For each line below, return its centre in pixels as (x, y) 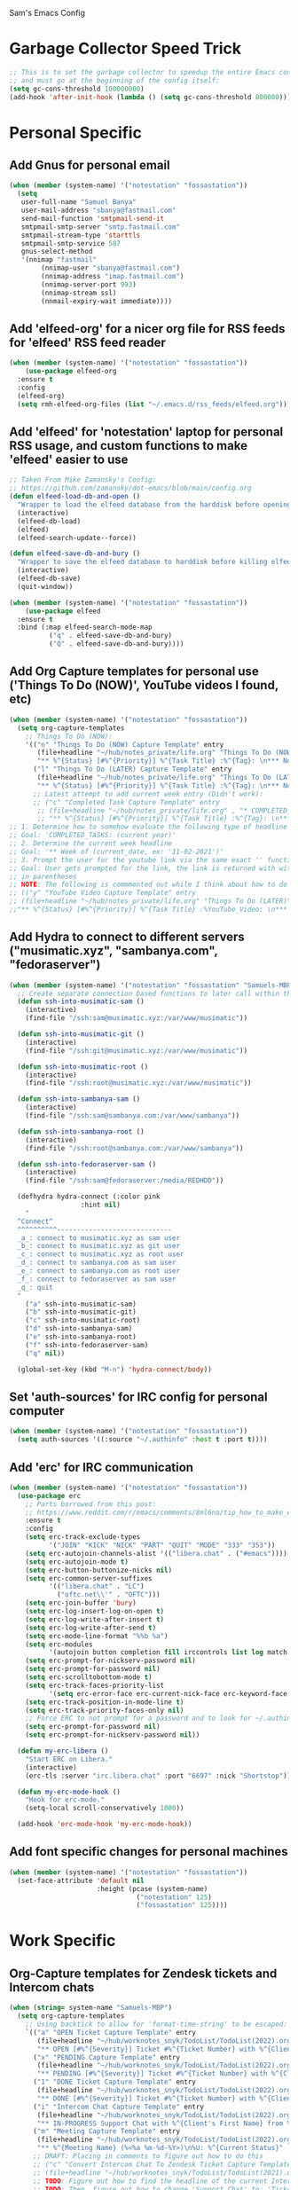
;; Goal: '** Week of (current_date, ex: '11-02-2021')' (117, 852)
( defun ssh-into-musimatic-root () (83, 1067)
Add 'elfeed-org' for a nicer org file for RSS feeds (147, 329)
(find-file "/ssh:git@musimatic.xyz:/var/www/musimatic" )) (137, 1050)
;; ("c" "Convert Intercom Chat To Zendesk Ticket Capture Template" (164, 2164)
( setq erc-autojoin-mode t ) (77, 1562)
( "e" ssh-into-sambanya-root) (81, 1337)
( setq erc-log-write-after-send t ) (91, 1628)
